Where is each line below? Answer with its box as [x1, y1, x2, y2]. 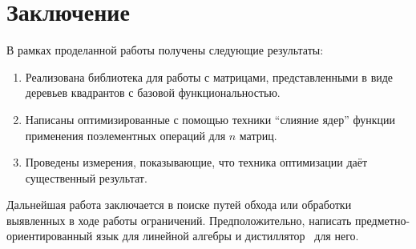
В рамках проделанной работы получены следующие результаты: [6, 42, 324, 58]
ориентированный [6, 227, 93, 244]
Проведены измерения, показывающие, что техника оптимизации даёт [25, 154, 368, 171]
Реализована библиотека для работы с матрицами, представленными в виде [25, 68, 394, 85]
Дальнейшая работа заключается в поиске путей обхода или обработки [6, 196, 352, 213]
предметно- [355, 211, 410, 228]
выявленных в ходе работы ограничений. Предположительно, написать [6, 211, 352, 228]
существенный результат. [25, 169, 147, 186]
